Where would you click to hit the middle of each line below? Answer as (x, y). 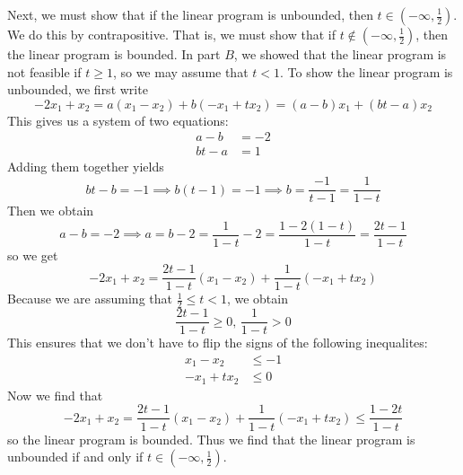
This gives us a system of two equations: (118, 120)
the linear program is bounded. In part (114, 54)
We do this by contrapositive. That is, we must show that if (171, 34)
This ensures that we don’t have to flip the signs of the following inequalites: (218, 343)
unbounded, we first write (78, 89)
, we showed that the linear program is (340, 54)
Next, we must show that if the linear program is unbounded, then (190, 14)
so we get (33, 255)
